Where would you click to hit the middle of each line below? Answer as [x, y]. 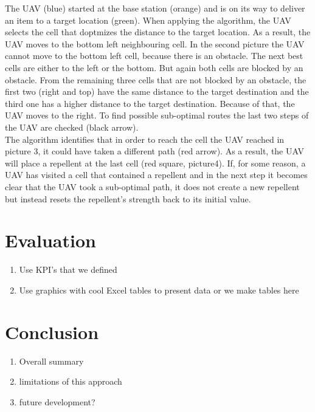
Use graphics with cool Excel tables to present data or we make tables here [159, 290]
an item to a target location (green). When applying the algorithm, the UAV [148, 20]
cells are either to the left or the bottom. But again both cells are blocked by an [154, 67]
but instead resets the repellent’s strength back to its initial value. [128, 198]
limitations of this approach [71, 381]
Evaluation [50, 240]
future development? [57, 401]
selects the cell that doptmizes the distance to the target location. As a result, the [158, 32]
